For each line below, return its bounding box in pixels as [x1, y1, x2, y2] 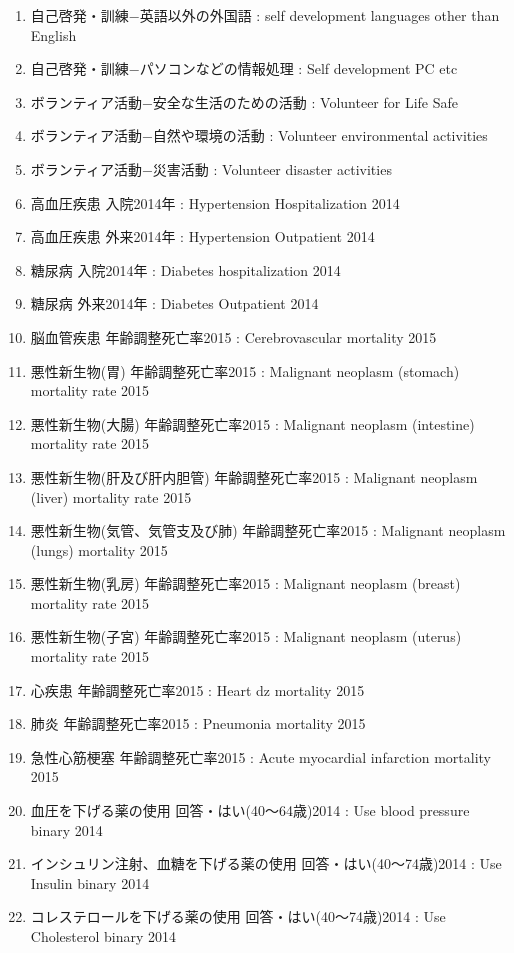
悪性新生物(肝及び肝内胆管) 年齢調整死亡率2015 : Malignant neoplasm [30, 466, 478, 487]
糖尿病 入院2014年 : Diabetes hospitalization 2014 [30, 259, 341, 280]
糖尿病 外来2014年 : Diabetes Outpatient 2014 [30, 293, 319, 314]
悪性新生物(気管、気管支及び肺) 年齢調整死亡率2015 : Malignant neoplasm [30, 520, 506, 541]
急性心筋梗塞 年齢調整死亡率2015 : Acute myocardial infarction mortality [30, 746, 491, 767]
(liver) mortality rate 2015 [30, 486, 192, 507]
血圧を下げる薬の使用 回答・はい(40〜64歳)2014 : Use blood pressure [30, 800, 470, 821]
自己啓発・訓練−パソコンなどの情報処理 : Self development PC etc [30, 58, 458, 79]
